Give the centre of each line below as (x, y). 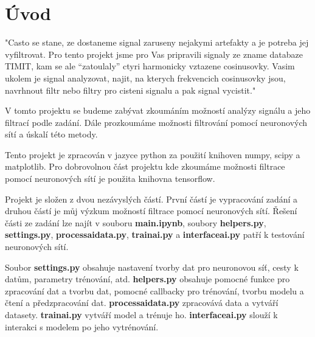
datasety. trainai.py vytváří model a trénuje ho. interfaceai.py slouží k (141, 314)
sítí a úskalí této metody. (51, 134)
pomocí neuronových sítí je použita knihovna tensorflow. (110, 179)
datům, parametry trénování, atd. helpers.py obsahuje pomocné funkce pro (147, 279)
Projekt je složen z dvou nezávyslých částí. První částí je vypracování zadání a (151, 199)
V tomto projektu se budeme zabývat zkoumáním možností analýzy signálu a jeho (158, 110)
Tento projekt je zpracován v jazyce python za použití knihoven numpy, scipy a (153, 154)
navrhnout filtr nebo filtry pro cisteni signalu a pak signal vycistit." (130, 90)
